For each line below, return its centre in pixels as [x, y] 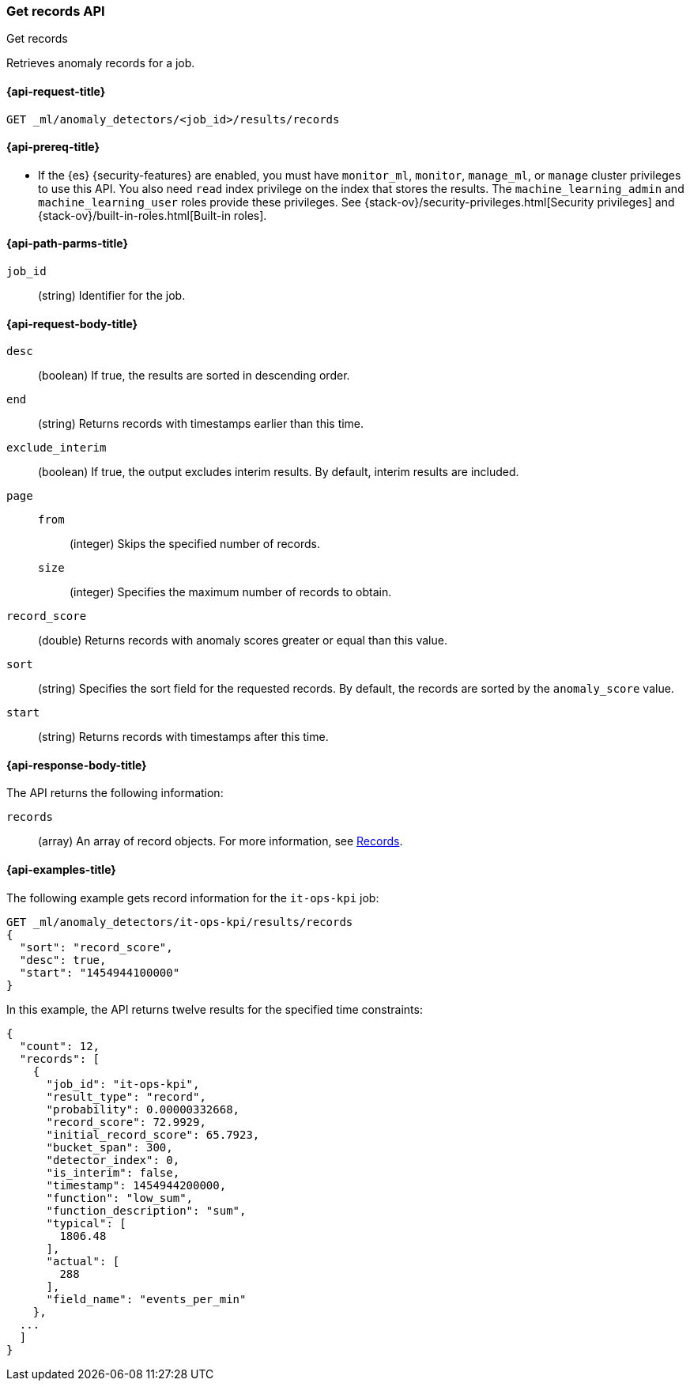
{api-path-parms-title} [68, 244]
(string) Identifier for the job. [112, 296]
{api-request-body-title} [72, 323]
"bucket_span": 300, [109, 1147]
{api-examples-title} [61, 870]
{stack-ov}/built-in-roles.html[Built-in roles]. [153, 215]
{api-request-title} [56, 91]
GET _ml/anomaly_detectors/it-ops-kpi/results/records [180, 922]
